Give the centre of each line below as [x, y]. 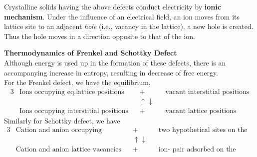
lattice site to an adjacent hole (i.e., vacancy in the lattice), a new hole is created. [129, 26]
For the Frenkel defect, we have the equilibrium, [77, 82]
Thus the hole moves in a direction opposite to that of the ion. [100, 36]
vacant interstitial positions [207, 92]
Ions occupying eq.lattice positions [72, 92]
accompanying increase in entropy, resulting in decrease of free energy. [111, 72]
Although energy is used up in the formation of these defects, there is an [115, 62]
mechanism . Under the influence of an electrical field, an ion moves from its [122, 16]
